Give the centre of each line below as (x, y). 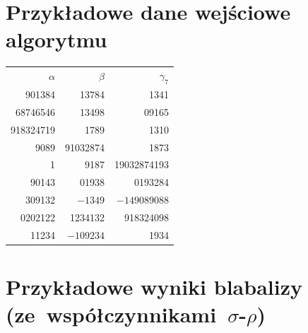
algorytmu (57, 39)
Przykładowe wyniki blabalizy (154, 287)
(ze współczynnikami (111, 314)
